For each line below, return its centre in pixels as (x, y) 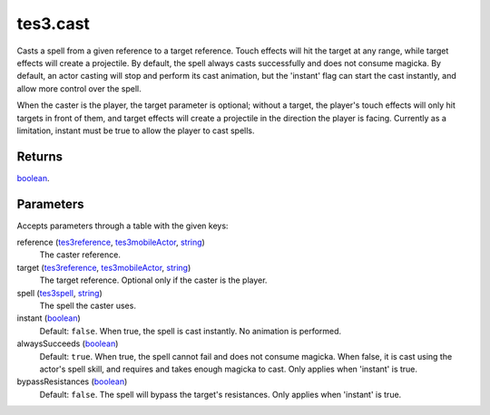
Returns (40, 156)
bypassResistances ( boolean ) (72, 381)
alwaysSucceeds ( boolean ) (68, 343)
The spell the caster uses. (88, 306)
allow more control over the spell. (79, 88)
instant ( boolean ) (49, 318)
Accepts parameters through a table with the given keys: (122, 226)
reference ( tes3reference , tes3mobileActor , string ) (111, 242)
